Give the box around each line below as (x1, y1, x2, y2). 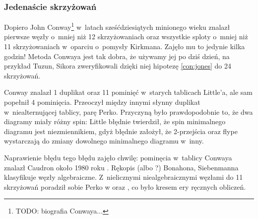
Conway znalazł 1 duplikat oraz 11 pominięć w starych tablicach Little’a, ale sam (4, 87, 253, 97)
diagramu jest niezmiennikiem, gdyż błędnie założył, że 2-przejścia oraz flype (4, 126, 238, 136)
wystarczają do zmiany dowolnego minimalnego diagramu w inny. (4, 136, 204, 146)
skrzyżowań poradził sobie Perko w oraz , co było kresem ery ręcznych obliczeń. (4, 181, 246, 192)
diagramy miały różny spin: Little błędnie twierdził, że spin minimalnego (4, 116, 226, 127)
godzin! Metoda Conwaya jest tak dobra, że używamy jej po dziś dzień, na (4, 51, 230, 61)
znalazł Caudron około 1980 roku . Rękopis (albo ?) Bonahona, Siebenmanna (4, 162, 239, 172)
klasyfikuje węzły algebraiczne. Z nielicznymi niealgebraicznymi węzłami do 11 (4, 172, 243, 182)
